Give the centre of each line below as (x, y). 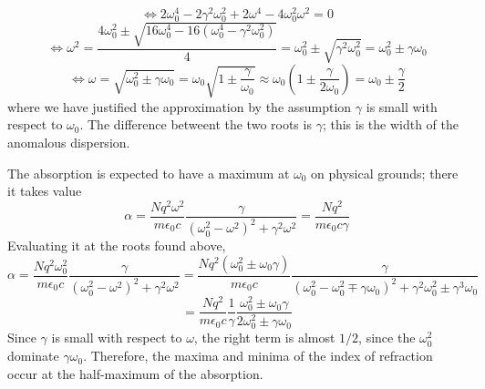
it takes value (45, 191)
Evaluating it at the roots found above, (117, 246)
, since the (387, 338)
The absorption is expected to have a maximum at (149, 173)
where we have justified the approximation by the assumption (180, 106)
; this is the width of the (390, 124)
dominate (33, 356)
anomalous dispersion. (69, 142)
